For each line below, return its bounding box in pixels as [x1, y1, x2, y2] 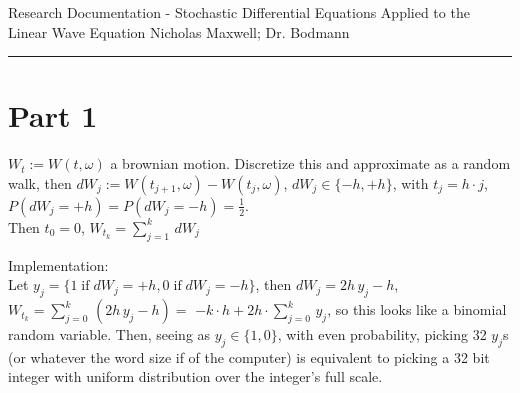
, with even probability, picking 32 [277, 324, 487, 345]
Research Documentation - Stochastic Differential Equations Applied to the [8, 2, 470, 22]
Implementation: [8, 254, 109, 275]
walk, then [8, 172, 72, 193]
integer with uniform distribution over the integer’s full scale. [8, 366, 383, 387]
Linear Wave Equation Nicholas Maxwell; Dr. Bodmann [8, 21, 350, 42]
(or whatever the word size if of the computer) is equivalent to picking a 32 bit [8, 346, 490, 367]
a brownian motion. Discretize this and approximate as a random [110, 153, 511, 174]
